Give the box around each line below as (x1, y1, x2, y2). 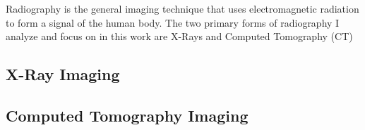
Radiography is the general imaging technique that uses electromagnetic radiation (6, 1, 359, 15)
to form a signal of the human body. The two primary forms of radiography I (6, 15, 340, 30)
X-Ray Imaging (6, 63, 120, 85)
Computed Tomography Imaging (6, 104, 249, 126)
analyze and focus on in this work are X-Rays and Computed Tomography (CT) (6, 29, 353, 44)
